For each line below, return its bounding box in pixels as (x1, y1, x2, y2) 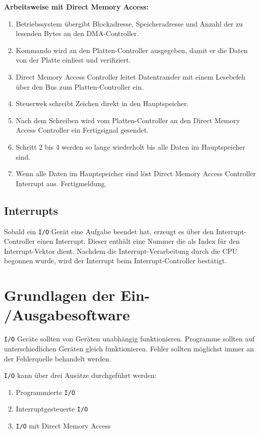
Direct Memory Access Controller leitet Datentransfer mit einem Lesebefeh (15, 71, 245, 82)
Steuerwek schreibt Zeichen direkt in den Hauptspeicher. (15, 98, 189, 109)
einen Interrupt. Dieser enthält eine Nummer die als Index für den (37, 236, 240, 246)
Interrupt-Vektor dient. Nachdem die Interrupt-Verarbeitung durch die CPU (4, 245, 237, 256)
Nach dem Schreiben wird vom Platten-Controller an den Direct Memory (15, 115, 240, 125)
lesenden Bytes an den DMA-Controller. (15, 28, 139, 39)
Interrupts (4, 202, 58, 218)
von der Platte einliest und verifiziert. (15, 55, 131, 65)
